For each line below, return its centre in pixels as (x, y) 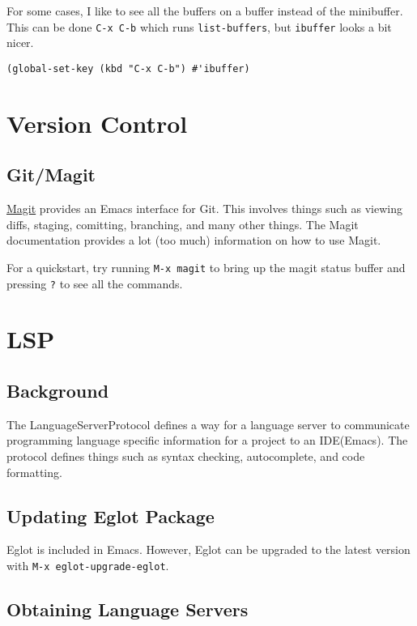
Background (58, 390)
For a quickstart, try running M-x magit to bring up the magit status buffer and (206, 267)
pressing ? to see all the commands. (95, 283)
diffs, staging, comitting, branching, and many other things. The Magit (183, 224)
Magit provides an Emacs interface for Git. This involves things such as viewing (205, 209)
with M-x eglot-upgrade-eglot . (88, 565)
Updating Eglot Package (111, 515)
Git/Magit (51, 175)
